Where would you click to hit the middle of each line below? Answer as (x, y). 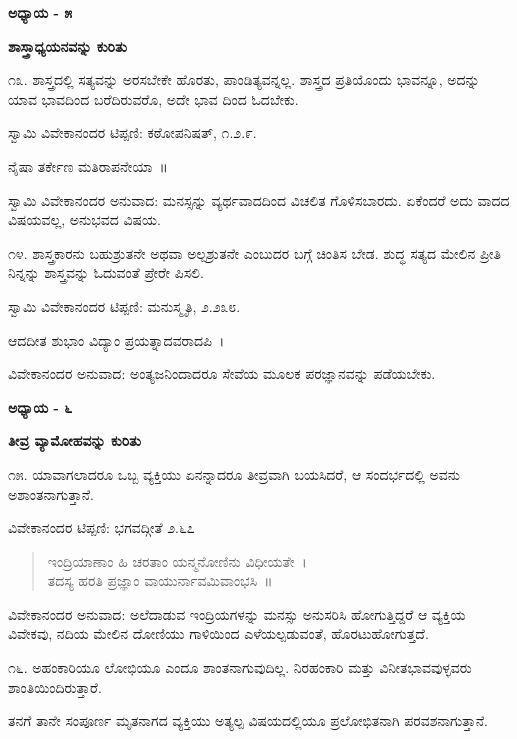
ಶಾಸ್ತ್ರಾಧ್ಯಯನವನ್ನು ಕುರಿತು (67, 45)
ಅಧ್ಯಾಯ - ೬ (40, 406)
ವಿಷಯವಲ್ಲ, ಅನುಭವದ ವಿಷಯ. (84, 219)
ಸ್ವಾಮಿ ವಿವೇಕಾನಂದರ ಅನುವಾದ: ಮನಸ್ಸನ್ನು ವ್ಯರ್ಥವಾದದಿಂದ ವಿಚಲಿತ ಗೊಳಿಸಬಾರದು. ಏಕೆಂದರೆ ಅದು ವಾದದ (259, 199)
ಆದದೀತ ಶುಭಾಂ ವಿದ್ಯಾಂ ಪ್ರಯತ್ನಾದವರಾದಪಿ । (116, 339)
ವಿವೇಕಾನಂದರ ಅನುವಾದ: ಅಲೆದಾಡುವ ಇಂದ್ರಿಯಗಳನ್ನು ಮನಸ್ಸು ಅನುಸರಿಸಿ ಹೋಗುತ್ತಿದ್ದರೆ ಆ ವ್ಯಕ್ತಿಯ (237, 613)
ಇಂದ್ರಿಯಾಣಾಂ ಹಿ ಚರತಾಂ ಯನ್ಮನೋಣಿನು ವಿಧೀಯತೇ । (177, 560)
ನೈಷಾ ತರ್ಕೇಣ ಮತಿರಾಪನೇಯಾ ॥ (88, 165)
